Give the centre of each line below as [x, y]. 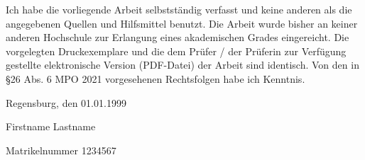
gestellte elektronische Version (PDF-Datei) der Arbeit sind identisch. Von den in [182, 65]
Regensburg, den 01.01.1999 [66, 102]
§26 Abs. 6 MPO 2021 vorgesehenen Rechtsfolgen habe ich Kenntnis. [156, 78]
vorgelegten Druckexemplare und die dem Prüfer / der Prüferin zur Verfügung [176, 51]
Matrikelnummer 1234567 [61, 150]
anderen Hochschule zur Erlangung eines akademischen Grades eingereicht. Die [178, 37]
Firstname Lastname [51, 126]
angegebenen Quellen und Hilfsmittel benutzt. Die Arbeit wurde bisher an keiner [182, 23]
